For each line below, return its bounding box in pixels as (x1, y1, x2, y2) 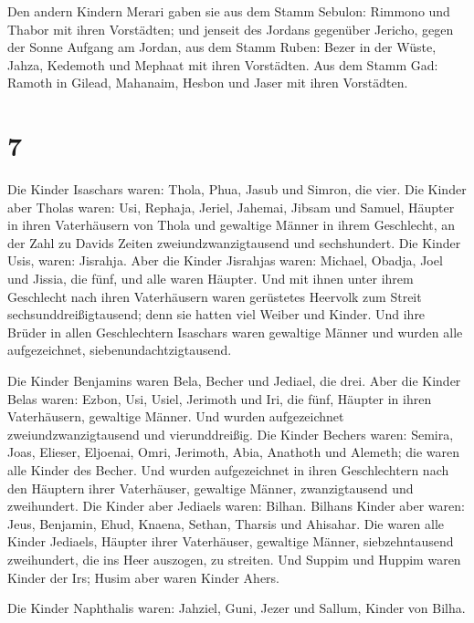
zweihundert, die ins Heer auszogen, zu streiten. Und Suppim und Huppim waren (7, 549, 461, 568)
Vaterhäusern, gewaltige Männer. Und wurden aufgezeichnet (7, 407, 344, 426)
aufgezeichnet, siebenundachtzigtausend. (7, 340, 232, 359)
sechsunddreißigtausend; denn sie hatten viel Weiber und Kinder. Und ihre (7, 305, 426, 324)
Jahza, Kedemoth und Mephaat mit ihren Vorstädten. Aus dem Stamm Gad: (7, 55, 438, 74)
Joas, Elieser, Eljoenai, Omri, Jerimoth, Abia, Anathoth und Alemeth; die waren (7, 442, 460, 462)
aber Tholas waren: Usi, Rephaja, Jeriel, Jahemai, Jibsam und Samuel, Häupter (7, 197, 455, 216)
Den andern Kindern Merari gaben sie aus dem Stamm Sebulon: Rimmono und (7, 2, 450, 20)
